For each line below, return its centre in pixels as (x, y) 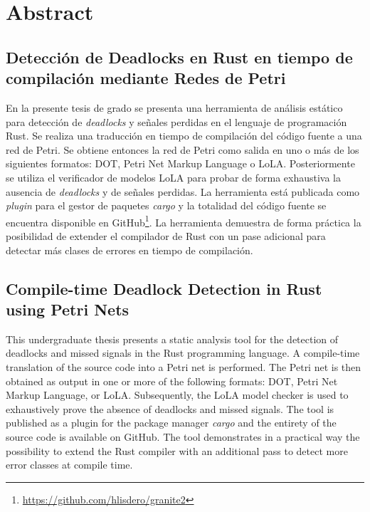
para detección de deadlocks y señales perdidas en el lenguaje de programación (176, 121)
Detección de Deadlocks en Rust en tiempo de (179, 57)
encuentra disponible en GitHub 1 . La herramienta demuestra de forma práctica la (184, 221)
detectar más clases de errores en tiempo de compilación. (129, 250)
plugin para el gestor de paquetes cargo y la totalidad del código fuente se (166, 205)
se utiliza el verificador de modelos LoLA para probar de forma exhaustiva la (174, 177)
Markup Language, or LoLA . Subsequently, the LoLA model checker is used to (177, 395)
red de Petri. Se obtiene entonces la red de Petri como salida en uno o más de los (183, 149)
